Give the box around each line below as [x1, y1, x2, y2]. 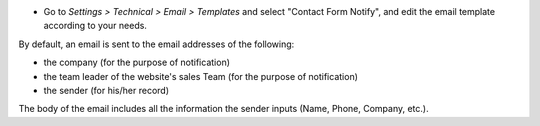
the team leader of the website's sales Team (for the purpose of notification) [43, 70, 359, 82]
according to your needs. [43, 20, 147, 32]
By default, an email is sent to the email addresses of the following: [18, 38, 295, 50]
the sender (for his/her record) [43, 84, 170, 96]
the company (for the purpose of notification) [43, 56, 230, 69]
